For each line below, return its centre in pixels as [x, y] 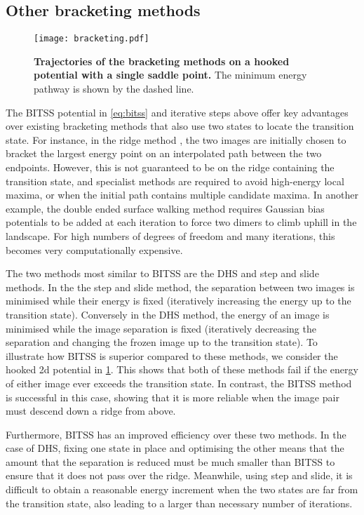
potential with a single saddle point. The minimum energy [170, 75]
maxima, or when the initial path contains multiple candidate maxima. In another [182, 195]
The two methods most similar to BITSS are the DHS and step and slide [162, 273]
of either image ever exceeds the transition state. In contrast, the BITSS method [179, 383]
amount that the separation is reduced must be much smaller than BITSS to [170, 461]
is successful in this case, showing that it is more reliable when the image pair [173, 397]
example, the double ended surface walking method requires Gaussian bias [165, 208]
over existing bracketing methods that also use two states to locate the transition [180, 126]
